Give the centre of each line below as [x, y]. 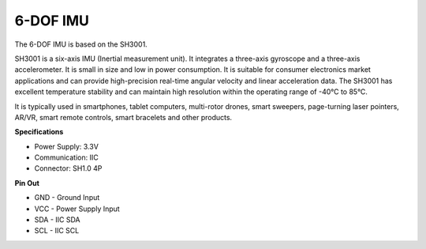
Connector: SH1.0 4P [68, 168]
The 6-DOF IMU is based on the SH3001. [81, 44]
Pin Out [27, 183]
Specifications [39, 132]
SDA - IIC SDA [57, 220]
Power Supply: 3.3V [66, 146]
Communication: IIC [66, 157]
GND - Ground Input [67, 198]
